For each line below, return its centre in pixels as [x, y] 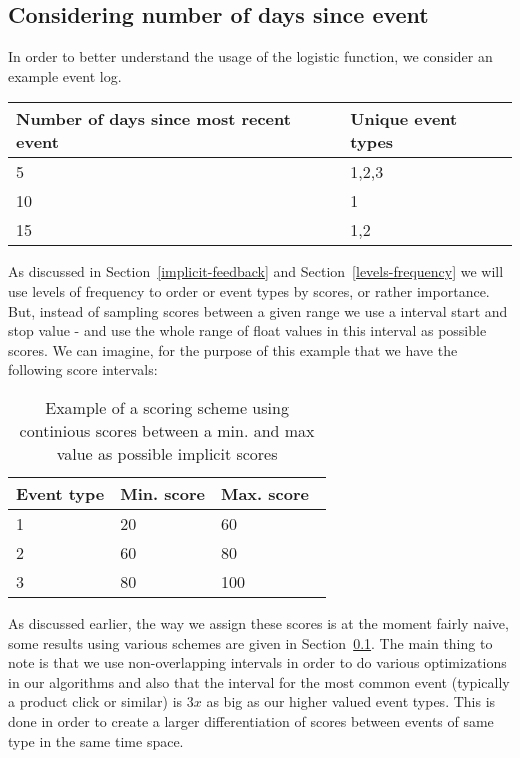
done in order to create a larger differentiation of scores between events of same [251, 720]
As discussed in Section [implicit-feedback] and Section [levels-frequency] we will [256, 271]
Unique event [404, 119]
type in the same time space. [96, 740]
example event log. [65, 75]
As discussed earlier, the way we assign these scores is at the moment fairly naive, [258, 622]
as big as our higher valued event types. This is [351, 701]
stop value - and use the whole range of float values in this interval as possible [247, 330]
